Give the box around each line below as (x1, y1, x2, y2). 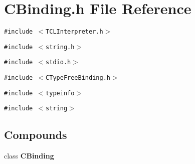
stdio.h (46, 59, 71, 66)
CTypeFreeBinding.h (46, 74, 110, 82)
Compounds (4, 127, 67, 142)
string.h (46, 43, 75, 51)
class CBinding (4, 150, 54, 161)
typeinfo (46, 89, 75, 97)
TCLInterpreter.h (46, 28, 103, 36)
